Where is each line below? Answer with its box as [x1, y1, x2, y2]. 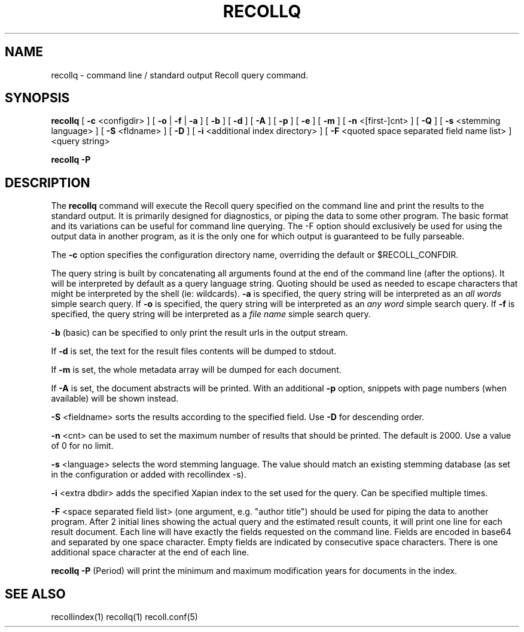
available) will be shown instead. [51, 393, 179, 404]
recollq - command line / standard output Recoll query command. [51, 69, 309, 80]
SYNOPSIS [5, 90, 70, 106]
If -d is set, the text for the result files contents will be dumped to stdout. [51, 346, 337, 357]
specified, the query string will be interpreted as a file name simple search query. [51, 309, 371, 320]
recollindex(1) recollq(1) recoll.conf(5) [51, 612, 198, 622]
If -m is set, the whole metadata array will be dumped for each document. [51, 364, 342, 375]
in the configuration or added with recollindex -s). [51, 469, 246, 480]
